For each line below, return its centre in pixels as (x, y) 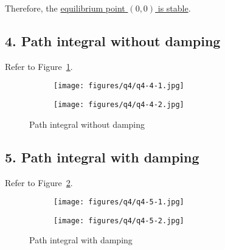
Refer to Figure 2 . (39, 182)
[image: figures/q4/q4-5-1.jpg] (119, 202)
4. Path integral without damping (113, 40)
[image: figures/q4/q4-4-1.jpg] (119, 86)
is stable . (174, 8)
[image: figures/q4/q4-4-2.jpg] (119, 105)
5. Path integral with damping (102, 157)
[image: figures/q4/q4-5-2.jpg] (119, 220)
